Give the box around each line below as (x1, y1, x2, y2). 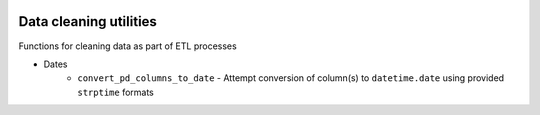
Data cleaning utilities (18, 13, 157, 30)
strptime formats (77, 86, 154, 98)
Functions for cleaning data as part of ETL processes (18, 40, 237, 52)
